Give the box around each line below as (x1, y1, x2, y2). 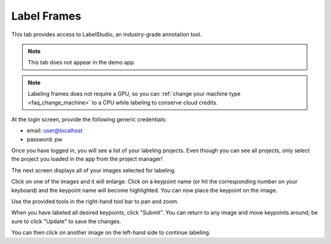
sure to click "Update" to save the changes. (11, 218, 121, 225)
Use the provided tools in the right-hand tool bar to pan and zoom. (11, 198, 179, 205)
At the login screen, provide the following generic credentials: (11, 115, 167, 123)
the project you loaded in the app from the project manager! (11, 155, 162, 162)
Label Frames (11, 9, 82, 23)
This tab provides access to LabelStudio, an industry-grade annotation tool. (11, 31, 202, 38)
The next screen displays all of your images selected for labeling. (11, 166, 176, 174)
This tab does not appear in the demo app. (28, 59, 135, 66)
